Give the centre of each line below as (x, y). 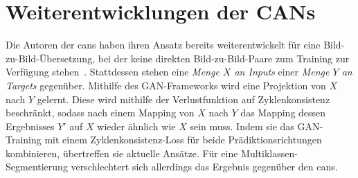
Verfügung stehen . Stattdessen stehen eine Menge (113, 72)
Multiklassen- (269, 153)
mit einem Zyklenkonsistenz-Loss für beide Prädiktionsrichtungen (183, 140)
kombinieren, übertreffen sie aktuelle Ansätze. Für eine (122, 153)
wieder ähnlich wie (136, 126)
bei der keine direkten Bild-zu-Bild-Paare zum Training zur (224, 58)
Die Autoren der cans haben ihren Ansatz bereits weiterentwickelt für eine (163, 45)
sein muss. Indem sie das (242, 126)
